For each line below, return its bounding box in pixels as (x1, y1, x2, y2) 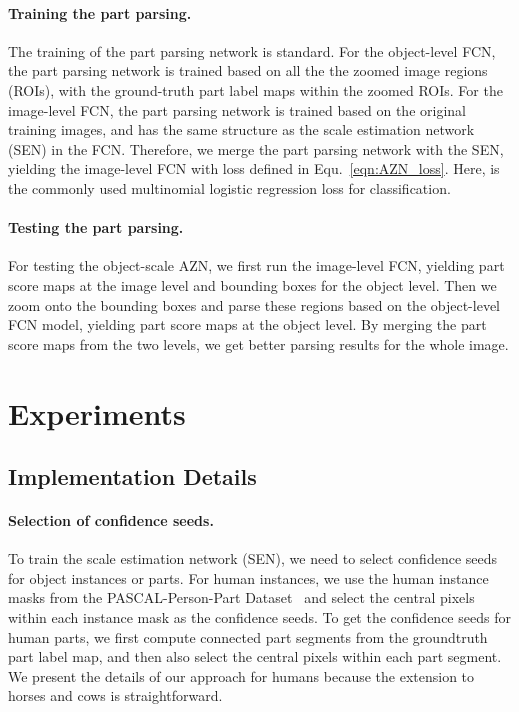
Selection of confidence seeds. (8, 510, 214, 531)
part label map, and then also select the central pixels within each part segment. (8, 646, 502, 667)
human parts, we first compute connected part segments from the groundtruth (8, 626, 488, 647)
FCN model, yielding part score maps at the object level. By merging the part (8, 314, 487, 335)
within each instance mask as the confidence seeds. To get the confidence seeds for (8, 607, 511, 628)
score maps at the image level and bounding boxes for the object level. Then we (8, 274, 497, 295)
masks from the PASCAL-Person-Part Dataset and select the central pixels (8, 587, 475, 608)
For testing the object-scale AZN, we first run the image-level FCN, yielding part (8, 255, 505, 276)
